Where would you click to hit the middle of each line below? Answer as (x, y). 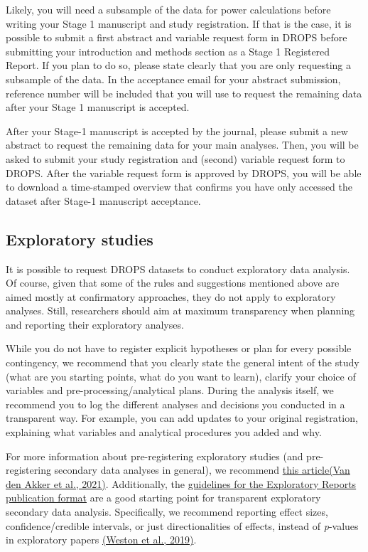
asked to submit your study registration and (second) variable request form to (175, 158)
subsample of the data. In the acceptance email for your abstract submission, (173, 79)
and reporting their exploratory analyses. (95, 324)
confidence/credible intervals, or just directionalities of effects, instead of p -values (182, 525)
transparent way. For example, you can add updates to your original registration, (182, 418)
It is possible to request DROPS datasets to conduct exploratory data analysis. (178, 269)
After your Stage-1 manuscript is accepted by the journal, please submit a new (177, 131)
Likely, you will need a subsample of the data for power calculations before (168, 9)
